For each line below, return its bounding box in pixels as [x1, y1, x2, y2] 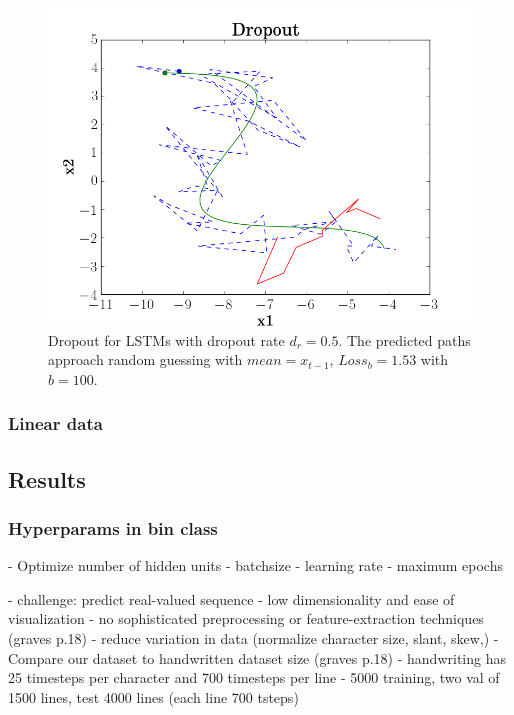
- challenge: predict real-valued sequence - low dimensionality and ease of [8, 588, 455, 609]
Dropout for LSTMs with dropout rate [48, 329, 285, 350]
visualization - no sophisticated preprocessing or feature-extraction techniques [8, 608, 484, 629]
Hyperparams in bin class [8, 515, 218, 540]
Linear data [8, 411, 103, 436]
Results [8, 463, 86, 494]
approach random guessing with [48, 349, 243, 370]
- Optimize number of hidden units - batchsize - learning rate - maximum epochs [8, 555, 503, 576]
